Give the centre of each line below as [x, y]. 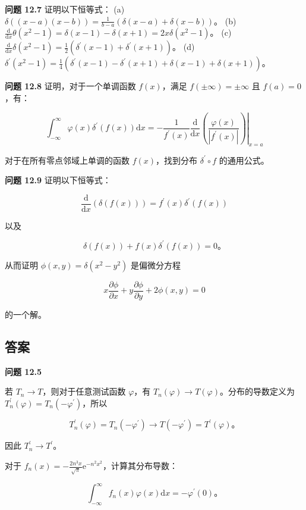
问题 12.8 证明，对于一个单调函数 [70, 86]
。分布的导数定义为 [257, 391]
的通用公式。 [244, 160]
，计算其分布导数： [140, 465]
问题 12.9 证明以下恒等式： [58, 180]
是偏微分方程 [156, 265]
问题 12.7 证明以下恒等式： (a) [65, 9]
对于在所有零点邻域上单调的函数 [67, 160]
